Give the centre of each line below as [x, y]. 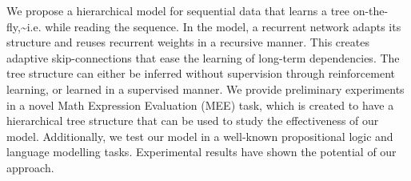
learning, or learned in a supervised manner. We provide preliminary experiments [205, 88]
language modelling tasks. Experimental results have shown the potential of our [202, 152]
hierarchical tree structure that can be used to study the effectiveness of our [193, 121]
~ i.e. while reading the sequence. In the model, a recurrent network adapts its [211, 26]
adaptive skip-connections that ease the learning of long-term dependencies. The [203, 57]
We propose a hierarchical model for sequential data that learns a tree [178, 10]
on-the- [371, 10]
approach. [30, 167]
